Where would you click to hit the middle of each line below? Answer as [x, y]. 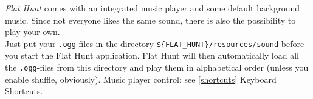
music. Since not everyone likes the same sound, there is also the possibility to [150, 20]
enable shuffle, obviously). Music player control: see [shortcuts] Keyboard [141, 79]
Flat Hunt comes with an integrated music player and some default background [152, 8]
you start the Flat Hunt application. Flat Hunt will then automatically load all [152, 55]
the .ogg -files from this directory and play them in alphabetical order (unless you [157, 67]
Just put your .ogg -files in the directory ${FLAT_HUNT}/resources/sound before [155, 43]
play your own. [33, 32]
